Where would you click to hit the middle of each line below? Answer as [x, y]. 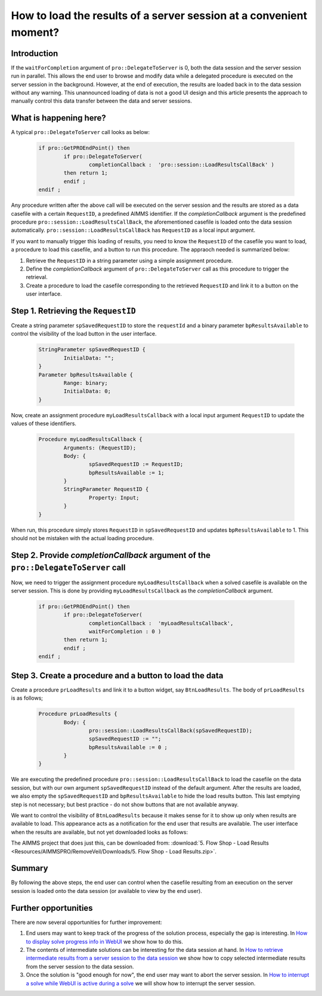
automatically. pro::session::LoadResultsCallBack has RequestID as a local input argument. [133, 230]
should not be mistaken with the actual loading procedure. [83, 538]
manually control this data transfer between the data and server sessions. [101, 101]
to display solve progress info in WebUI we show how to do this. [104, 941]
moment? [35, 32]
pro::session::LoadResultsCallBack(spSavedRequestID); [171, 730]
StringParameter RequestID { [106, 489]
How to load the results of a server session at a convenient [159, 15]
